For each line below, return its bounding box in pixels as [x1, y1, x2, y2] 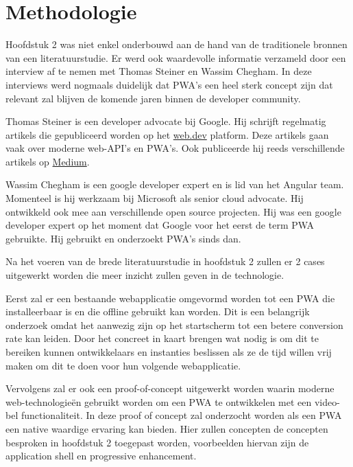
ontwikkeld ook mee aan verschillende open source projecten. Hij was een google [5, 204, 341, 218]
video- [314, 394, 340, 409]
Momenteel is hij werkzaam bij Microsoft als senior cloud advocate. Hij [5, 191, 304, 205]
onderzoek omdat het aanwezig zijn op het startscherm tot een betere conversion [5, 317, 343, 332]
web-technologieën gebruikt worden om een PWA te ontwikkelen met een [5, 394, 312, 409]
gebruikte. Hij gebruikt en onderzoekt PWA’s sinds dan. [5, 231, 241, 245]
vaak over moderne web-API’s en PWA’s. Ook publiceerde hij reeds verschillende [5, 141, 345, 155]
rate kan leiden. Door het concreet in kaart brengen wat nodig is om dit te [5, 331, 319, 345]
